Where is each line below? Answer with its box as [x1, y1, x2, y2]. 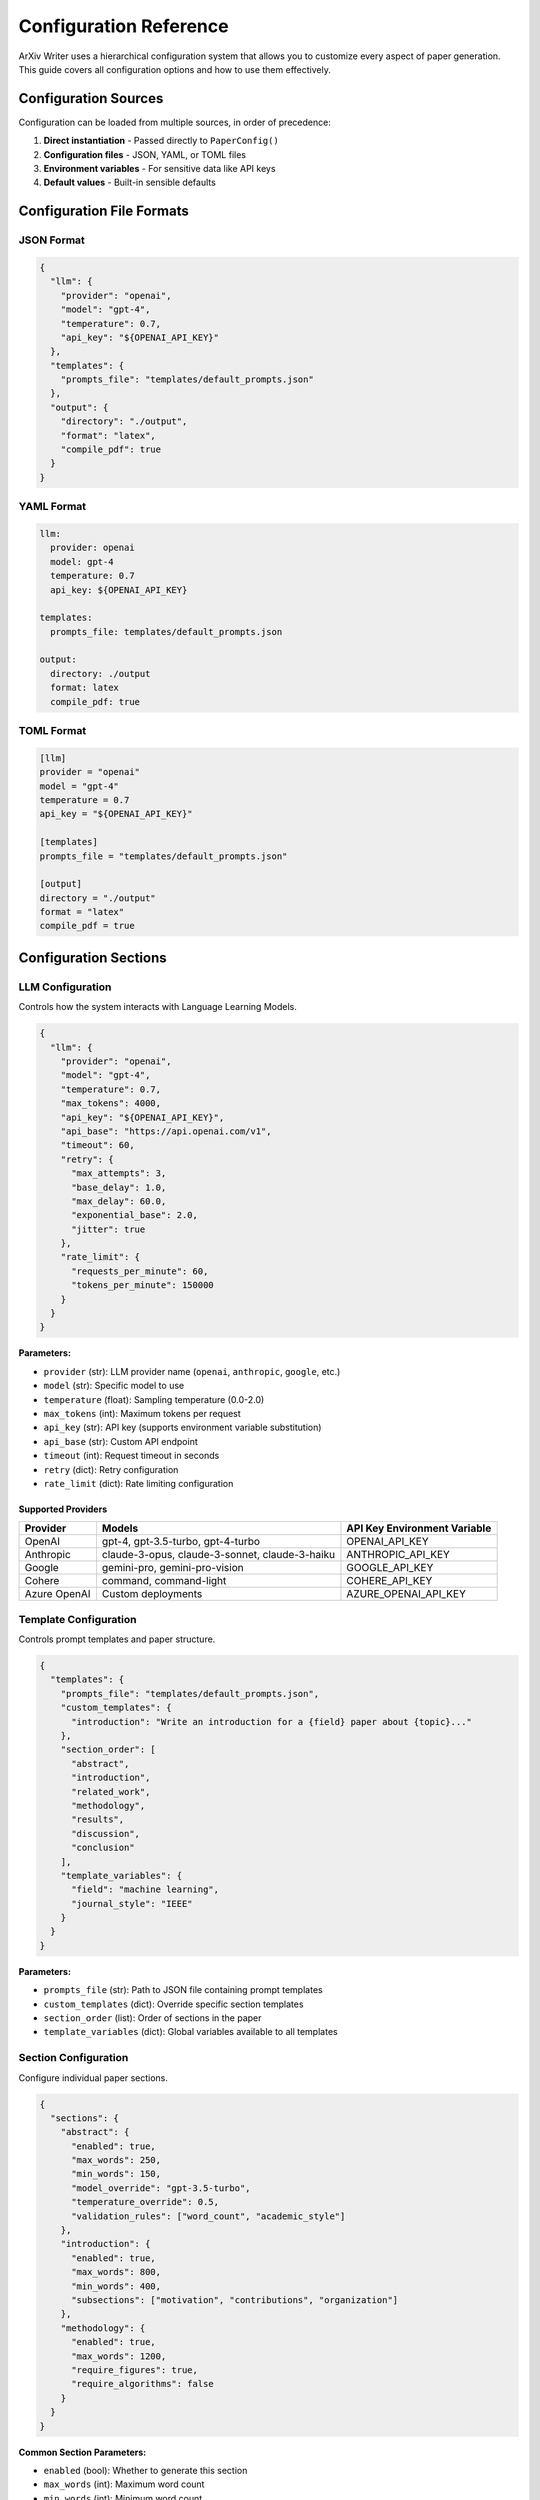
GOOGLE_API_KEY [346, 1561, 434, 1575]
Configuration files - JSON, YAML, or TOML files [43, 148, 247, 160]
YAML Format [18, 500, 87, 514]
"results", [71, 1814, 125, 1825]
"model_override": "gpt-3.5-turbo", [71, 2182, 251, 2194]
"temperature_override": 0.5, [71, 2196, 220, 2208]
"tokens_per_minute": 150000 [71, 1280, 214, 1291]
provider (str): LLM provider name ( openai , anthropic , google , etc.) [43, 1365, 341, 1377]
